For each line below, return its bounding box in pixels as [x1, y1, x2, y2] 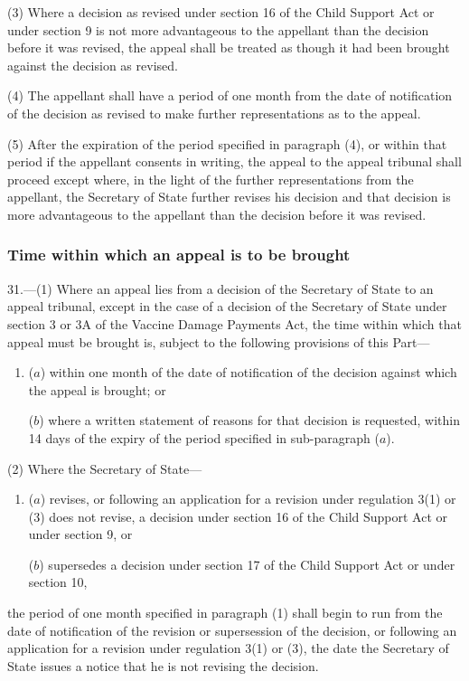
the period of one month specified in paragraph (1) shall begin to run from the [7, 603, 443, 622]
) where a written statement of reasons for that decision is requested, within [39, 411, 461, 430]
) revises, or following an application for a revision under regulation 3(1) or [40, 489, 456, 508]
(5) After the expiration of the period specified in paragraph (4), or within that [7, 134, 447, 153]
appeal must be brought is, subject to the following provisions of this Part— [7, 332, 430, 351]
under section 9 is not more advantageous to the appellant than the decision [7, 20, 429, 39]
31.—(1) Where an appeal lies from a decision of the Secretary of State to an [7, 279, 434, 298]
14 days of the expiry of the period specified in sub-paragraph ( [28, 428, 380, 447]
